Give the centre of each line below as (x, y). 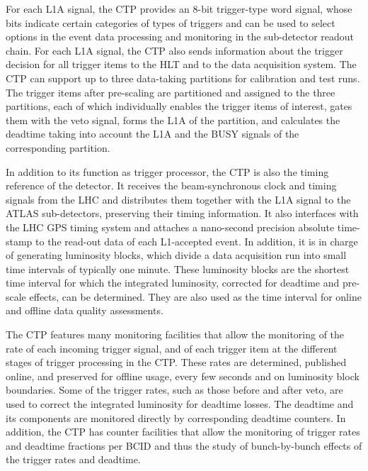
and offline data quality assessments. (85, 310)
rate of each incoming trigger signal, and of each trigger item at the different (172, 348)
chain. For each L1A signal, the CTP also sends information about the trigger (174, 50)
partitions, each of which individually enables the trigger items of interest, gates (179, 106)
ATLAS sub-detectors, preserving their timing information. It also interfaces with (182, 213)
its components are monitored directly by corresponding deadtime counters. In (176, 417)
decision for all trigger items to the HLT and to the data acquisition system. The (181, 64)
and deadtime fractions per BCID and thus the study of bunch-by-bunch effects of (184, 445)
